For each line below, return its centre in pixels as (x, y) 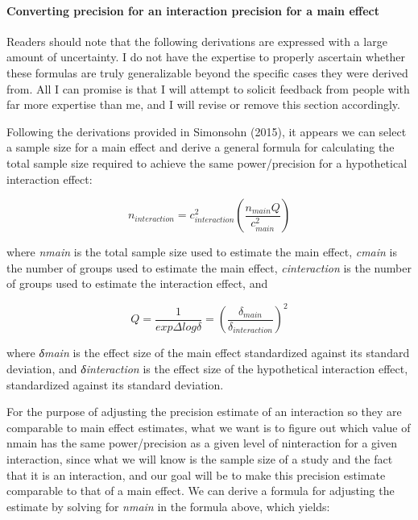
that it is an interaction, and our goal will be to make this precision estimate (196, 474)
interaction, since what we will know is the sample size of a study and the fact (200, 458)
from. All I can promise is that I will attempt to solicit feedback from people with (208, 88)
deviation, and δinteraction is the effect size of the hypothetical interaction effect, (207, 369)
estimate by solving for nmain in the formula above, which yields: (168, 506)
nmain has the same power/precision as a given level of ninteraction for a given (202, 443)
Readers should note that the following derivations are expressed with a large (197, 41)
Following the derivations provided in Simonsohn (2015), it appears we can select (207, 131)
